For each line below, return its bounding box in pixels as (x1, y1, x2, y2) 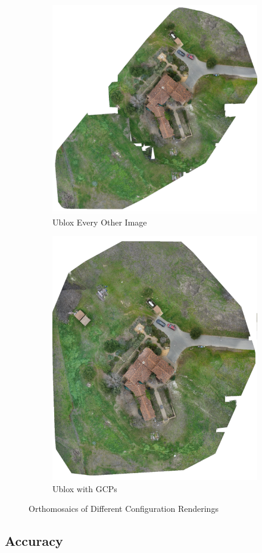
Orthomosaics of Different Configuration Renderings (29, 502, 219, 515)
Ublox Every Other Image (52, 215, 147, 228)
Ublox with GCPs (52, 482, 117, 495)
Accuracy (5, 532, 63, 550)
